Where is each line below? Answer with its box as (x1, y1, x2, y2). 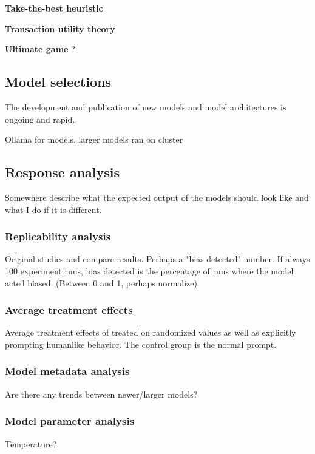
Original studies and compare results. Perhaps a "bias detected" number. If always (5, 252, 310, 265)
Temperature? (5, 437, 57, 450)
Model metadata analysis (5, 364, 130, 379)
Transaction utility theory (5, 22, 115, 35)
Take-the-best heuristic (5, 2, 103, 14)
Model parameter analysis (5, 413, 135, 429)
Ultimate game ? (5, 42, 75, 55)
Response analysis (5, 163, 120, 181)
